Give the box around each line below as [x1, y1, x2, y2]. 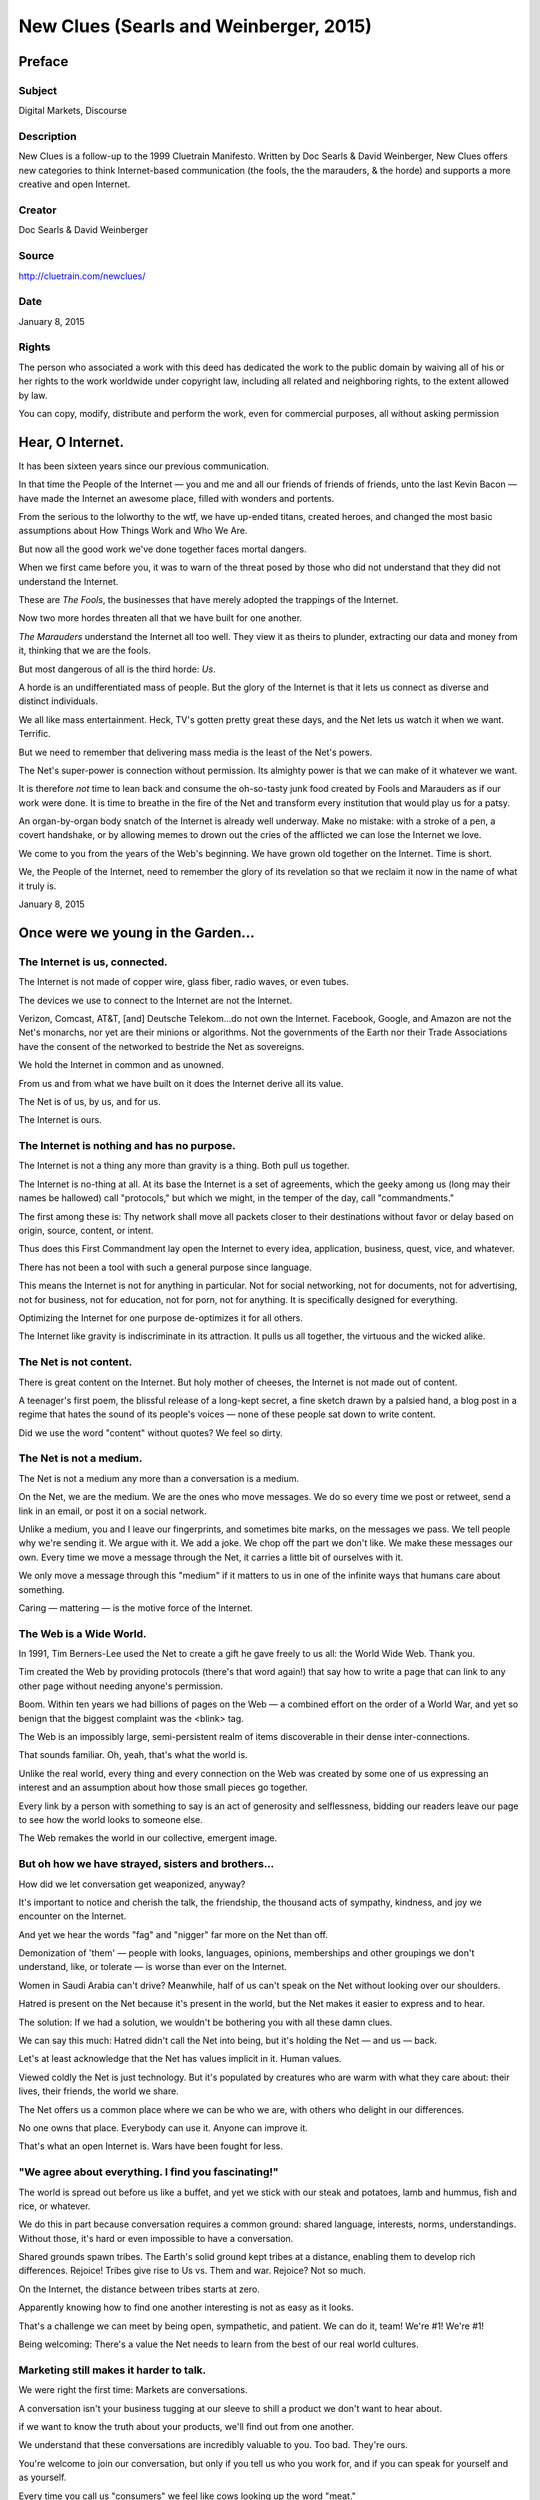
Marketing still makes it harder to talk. [18, 2363, 207, 2377]
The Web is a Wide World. [18, 1626, 147, 1640]
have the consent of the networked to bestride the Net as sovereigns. [18, 1040, 305, 1052]
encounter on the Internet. [18, 1910, 127, 1922]
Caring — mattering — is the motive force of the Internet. [18, 1601, 254, 1614]
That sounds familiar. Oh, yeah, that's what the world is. [18, 1749, 249, 1761]
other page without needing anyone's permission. [18, 1680, 224, 1692]
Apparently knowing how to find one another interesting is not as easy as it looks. [18, 2301, 354, 2314]
